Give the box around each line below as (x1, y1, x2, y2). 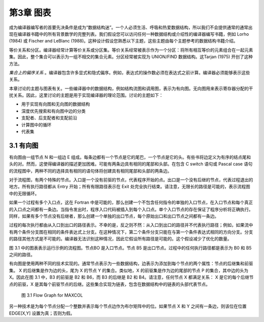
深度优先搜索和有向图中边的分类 (21, 108, 86, 114)
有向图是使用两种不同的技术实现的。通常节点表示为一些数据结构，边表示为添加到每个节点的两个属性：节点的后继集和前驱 (9, 260, 253, 266)
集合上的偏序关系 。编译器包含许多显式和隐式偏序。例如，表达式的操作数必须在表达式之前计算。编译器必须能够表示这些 (9, 69, 250, 75)
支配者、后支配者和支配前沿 (21, 115, 77, 121)
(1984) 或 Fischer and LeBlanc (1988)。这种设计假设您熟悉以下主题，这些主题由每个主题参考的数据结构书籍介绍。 (9, 38, 238, 44)
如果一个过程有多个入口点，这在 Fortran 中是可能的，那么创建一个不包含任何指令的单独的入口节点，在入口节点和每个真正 (9, 199, 253, 205)
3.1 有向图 (9, 141, 39, 150)
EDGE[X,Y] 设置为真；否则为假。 (9, 310, 75, 316)
